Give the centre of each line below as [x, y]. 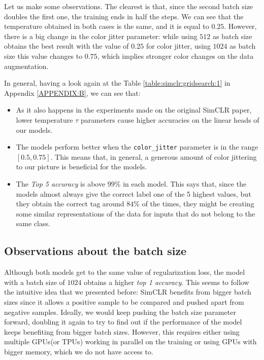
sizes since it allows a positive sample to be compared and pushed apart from [124, 301]
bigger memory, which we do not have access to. [79, 351]
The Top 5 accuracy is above [61, 183]
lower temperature [44, 119]
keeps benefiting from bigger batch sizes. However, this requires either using [122, 331]
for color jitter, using [178, 46]
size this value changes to [43, 56]
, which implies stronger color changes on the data [175, 56]
